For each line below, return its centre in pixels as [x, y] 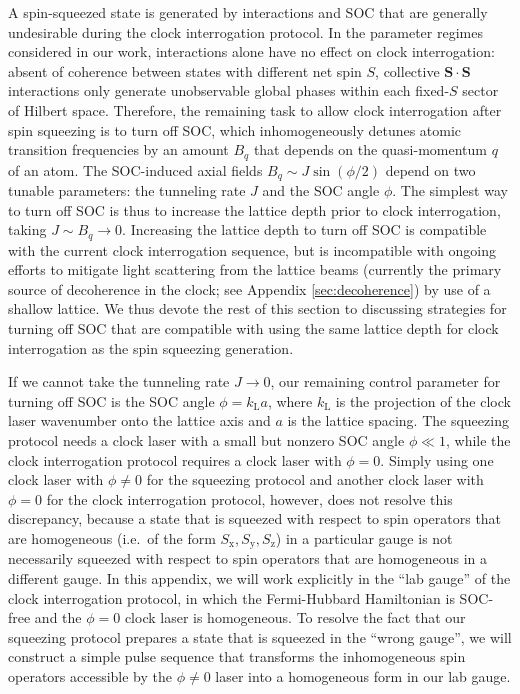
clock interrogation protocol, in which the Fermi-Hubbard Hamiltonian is [231, 597]
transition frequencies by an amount [118, 149]
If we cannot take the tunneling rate [119, 381]
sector [480, 90]
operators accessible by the [90, 676]
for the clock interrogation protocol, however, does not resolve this [249, 498]
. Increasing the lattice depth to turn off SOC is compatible [304, 229]
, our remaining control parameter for [385, 381]
